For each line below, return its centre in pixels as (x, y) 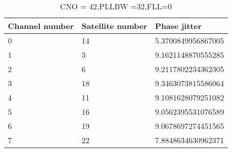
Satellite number (115, 26)
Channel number (41, 26)
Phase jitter (178, 26)
